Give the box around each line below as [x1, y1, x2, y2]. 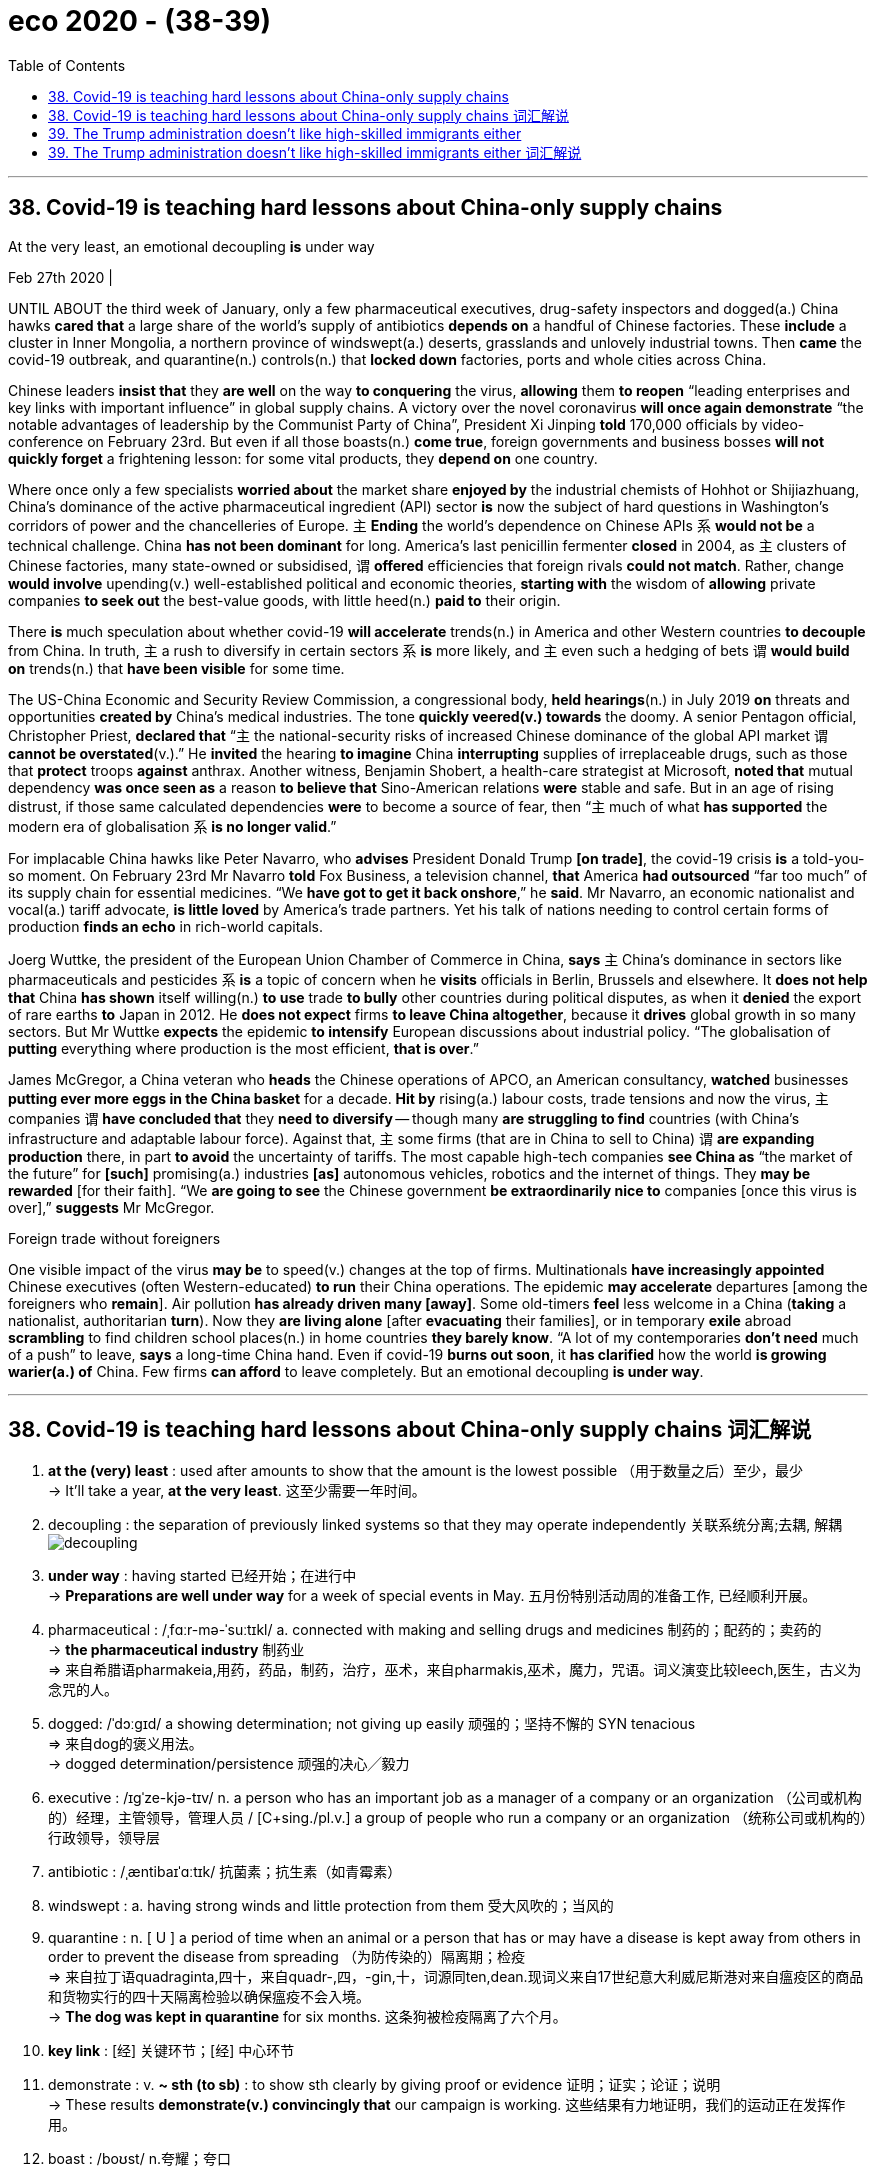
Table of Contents [8, 56, 126, 74]
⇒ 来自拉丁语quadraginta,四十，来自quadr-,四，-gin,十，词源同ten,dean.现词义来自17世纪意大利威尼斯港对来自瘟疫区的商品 [48, 1968, 864, 1986]
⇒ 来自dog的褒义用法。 [48, 1735, 203, 1753]
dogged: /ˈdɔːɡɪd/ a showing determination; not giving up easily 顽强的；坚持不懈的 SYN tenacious [48, 1715, 696, 1733]
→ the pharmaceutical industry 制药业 [48, 1641, 305, 1659]
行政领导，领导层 [48, 1829, 160, 1847]
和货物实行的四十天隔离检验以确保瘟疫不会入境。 [48, 1988, 370, 2006]
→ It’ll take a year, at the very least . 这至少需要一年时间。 [48, 1482, 426, 1500]
